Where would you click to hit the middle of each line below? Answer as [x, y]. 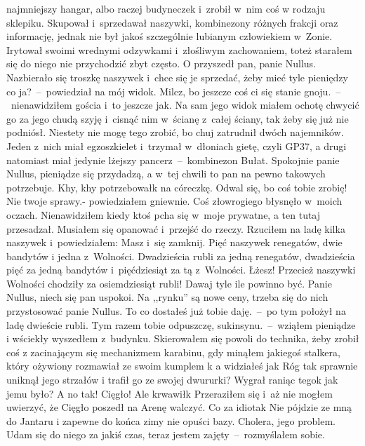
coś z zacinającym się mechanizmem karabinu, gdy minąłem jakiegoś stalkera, [173, 352]
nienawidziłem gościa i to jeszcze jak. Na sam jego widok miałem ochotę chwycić [185, 105]
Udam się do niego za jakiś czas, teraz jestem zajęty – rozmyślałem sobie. [166, 434]
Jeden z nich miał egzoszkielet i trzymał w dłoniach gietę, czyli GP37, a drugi [177, 146]
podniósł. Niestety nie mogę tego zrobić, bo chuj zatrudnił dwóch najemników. [175, 132]
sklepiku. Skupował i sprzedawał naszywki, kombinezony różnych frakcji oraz [172, 22]
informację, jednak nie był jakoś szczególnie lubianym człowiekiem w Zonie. [170, 36]
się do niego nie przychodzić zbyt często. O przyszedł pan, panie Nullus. [161, 63]
